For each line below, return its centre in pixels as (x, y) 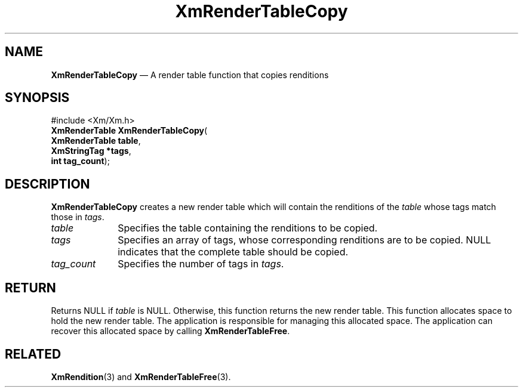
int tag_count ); (80, 161)
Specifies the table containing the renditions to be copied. (248, 228)
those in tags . (78, 217)
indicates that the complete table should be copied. (233, 252)
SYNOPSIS (37, 98)
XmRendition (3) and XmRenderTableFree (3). (141, 376)
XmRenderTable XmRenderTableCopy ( (129, 131)
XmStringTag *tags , (91, 151)
